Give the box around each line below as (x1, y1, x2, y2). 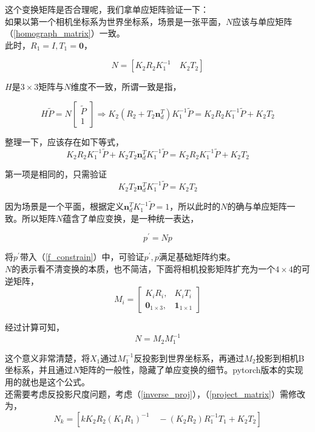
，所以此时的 (169, 200, 221, 213)
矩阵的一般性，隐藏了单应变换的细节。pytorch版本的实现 (80, 363, 303, 376)
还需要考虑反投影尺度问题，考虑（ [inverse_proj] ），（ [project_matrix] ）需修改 (5, 387, 305, 400)
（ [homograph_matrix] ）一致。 (5, 27, 125, 39)
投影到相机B (256, 351, 305, 364)
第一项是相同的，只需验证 (5, 167, 107, 180)
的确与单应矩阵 (227, 200, 287, 213)
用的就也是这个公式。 (5, 375, 90, 388)
